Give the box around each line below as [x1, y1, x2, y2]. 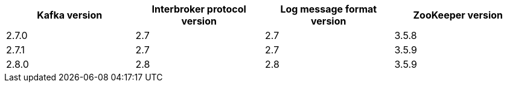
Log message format [280, 3, 377, 15]
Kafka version [37, 9, 103, 21]
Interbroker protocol [151, 3, 246, 15]
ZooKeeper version [413, 9, 503, 21]
